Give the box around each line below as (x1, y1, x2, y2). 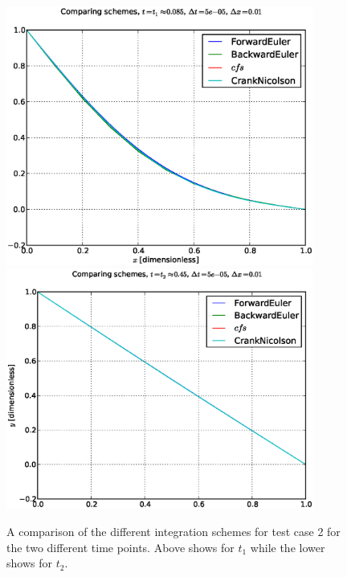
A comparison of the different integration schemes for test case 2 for (6, 523, 341, 539)
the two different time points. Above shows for (6, 538, 235, 555)
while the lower (250, 538, 325, 555)
